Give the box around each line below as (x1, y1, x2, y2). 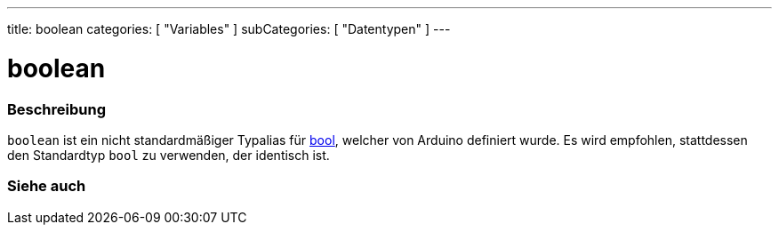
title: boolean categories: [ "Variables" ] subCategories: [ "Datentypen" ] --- (7, 21, 451, 36)
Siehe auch (7, 177, 86, 196)
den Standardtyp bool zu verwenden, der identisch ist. (7, 147, 330, 163)
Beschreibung (7, 100, 107, 118)
